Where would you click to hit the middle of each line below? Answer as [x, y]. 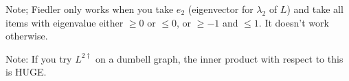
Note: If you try [39, 58]
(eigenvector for [221, 9]
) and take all [315, 9]
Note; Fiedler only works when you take [90, 9]
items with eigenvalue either [65, 22]
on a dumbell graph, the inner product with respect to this [219, 58]
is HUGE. [26, 72]
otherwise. [27, 36]
